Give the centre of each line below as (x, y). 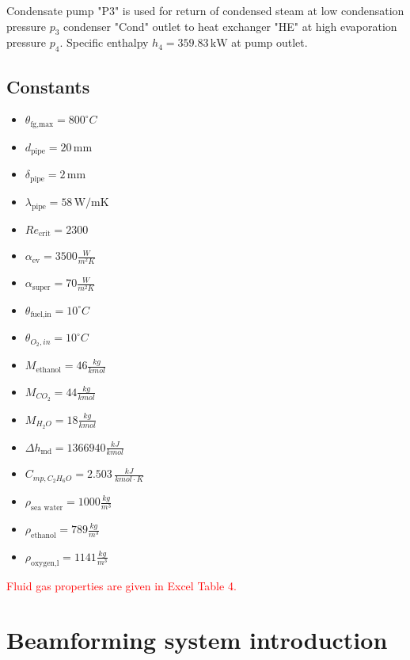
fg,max (42, 124)
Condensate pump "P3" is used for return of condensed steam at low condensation (205, 10)
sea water (47, 508)
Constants (48, 86)
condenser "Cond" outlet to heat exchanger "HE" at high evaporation (230, 26)
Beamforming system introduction (197, 640)
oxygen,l (45, 563)
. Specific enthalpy (104, 42)
